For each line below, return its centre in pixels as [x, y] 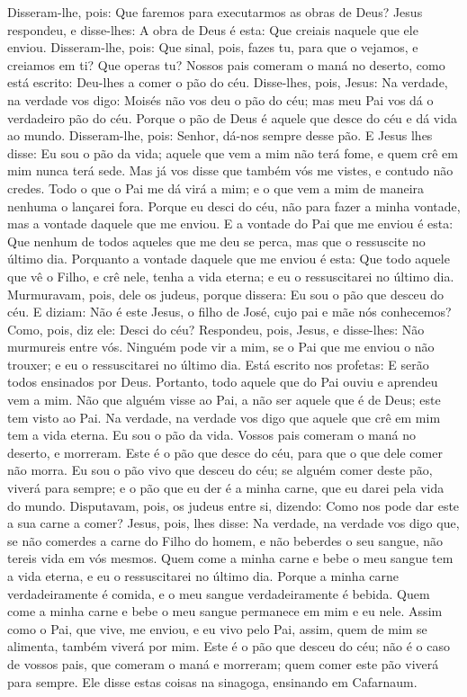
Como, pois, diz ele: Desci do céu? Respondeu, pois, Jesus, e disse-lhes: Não [216, 329]
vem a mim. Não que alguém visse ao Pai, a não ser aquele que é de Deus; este [224, 400]
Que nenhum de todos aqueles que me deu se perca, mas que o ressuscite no [216, 241]
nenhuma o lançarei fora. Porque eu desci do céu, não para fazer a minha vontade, [234, 206]
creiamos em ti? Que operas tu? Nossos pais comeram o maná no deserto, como [226, 64]
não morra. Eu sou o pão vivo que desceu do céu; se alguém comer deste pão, [220, 470]
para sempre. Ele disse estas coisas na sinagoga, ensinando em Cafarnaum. [212, 681]
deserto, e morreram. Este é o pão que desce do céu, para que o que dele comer [225, 452]
